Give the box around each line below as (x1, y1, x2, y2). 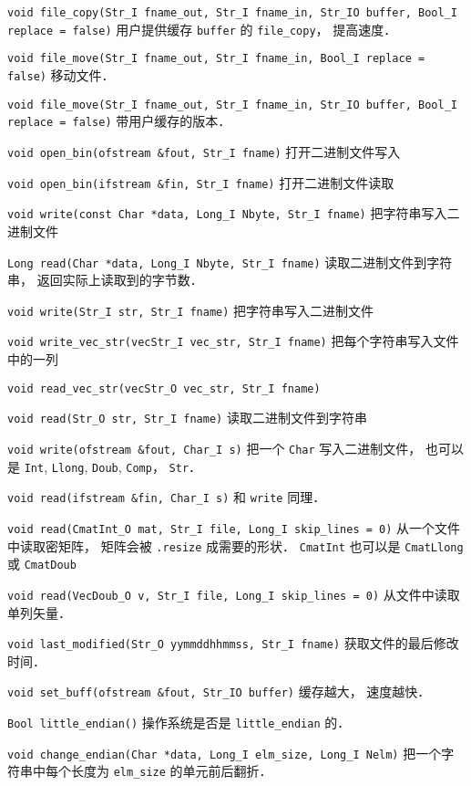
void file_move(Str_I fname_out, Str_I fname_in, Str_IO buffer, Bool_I (7, 98, 457, 111)
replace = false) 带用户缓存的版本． (7, 111, 231, 131)
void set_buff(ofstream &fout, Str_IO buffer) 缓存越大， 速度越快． (7, 682, 431, 701)
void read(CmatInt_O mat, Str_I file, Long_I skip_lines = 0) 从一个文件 (7, 518, 461, 537)
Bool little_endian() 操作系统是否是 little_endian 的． (7, 713, 351, 732)
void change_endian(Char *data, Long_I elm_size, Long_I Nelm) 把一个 (7, 743, 442, 762)
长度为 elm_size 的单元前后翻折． (70, 761, 272, 781)
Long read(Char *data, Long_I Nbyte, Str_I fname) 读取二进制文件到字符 (7, 252, 453, 271)
